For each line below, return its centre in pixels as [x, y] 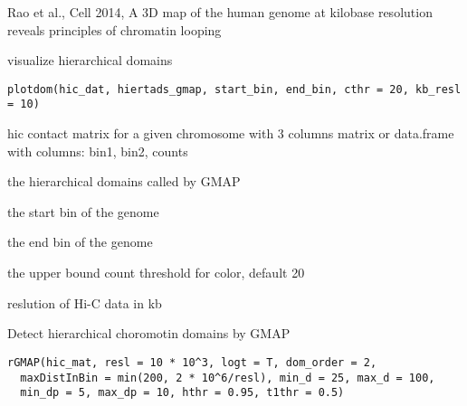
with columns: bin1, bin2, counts [98, 151]
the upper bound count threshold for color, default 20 [156, 273]
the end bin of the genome [80, 242]
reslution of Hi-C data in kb [85, 302]
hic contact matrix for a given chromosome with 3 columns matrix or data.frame [231, 133]
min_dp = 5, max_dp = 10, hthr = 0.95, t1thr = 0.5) [182, 393]
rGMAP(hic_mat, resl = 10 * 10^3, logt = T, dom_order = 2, [192, 362]
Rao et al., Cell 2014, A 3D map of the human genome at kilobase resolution [220, 12]
